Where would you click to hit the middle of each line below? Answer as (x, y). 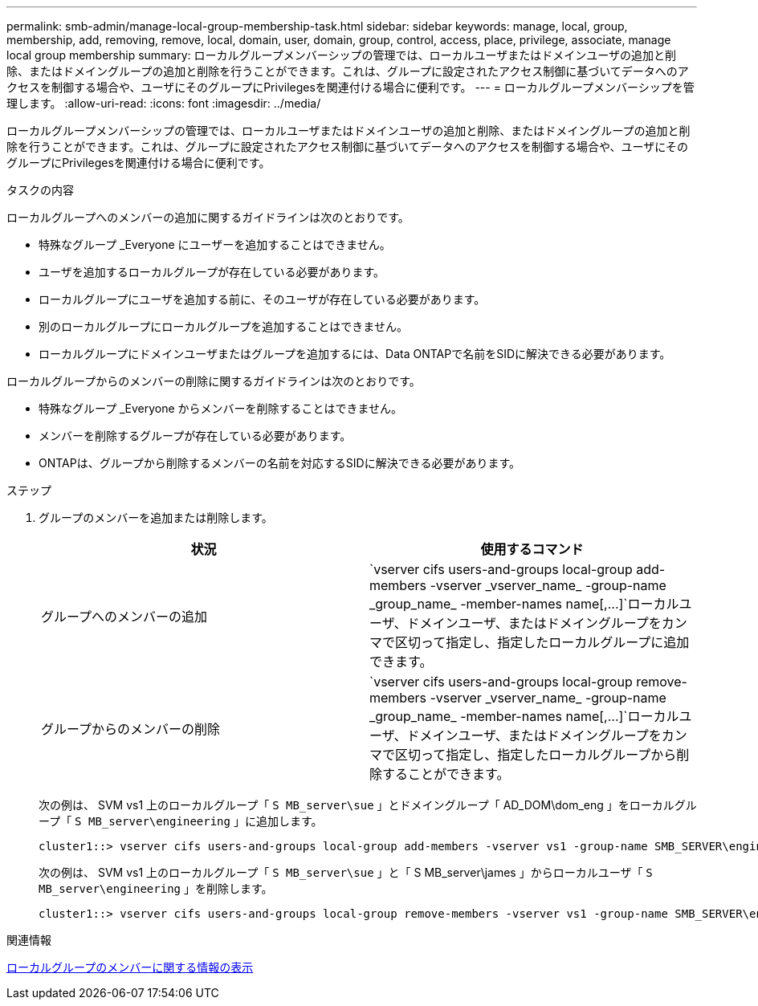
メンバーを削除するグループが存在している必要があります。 (195, 436)
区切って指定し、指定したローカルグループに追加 (542, 642)
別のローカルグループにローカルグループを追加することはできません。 (223, 326)
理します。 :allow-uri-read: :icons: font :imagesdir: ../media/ (164, 103)
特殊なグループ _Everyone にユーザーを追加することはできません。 (215, 244)
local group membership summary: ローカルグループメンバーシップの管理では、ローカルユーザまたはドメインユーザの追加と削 (341, 55)
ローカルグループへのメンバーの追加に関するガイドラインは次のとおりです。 (208, 217)
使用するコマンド (532, 549)
